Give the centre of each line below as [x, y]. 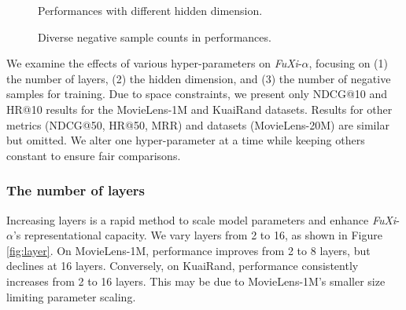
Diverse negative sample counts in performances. [155, 36]
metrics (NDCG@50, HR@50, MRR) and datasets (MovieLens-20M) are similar [198, 124]
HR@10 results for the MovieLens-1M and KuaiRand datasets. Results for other [199, 109]
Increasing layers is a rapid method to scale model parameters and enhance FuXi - [203, 219]
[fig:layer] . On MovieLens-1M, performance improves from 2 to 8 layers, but [188, 250]
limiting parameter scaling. [71, 296]
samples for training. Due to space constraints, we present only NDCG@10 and [197, 94]
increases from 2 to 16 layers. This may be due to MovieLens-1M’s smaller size [196, 281]
